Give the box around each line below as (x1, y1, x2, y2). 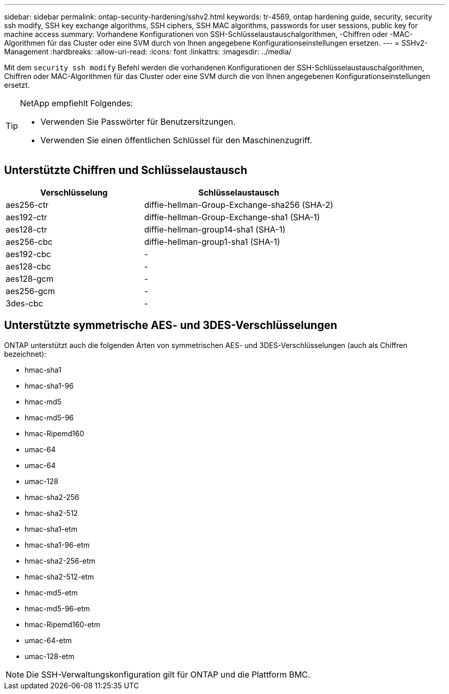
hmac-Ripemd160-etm (25, 620, 100, 629)
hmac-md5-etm (25, 588, 78, 597)
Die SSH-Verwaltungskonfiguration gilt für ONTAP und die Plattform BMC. (26, 669, 311, 680)
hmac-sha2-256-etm (25, 556, 95, 565)
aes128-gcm (6, 273, 54, 284)
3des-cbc (6, 298, 43, 309)
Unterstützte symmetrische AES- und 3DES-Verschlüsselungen (4, 319, 337, 332)
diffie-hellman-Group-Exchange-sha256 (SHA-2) (144, 199, 334, 210)
